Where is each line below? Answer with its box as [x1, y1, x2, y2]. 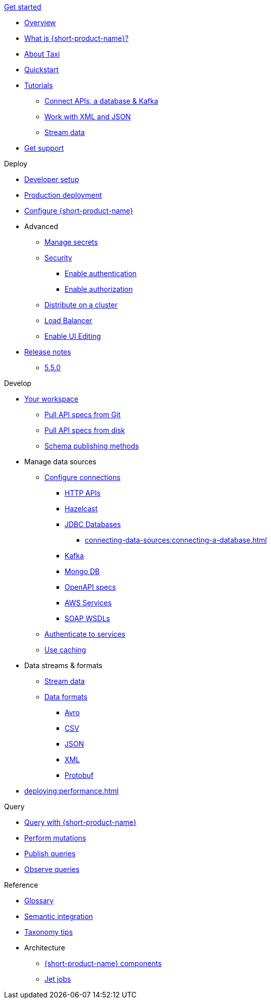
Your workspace [24, 395, 79, 403]
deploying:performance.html [24, 787, 119, 795]
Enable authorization [65, 285, 133, 293]
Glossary [24, 896, 54, 905]
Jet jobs [44, 975, 71, 983]
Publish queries [24, 849, 76, 858]
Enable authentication [65, 269, 137, 278]
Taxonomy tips [24, 928, 73, 936]
